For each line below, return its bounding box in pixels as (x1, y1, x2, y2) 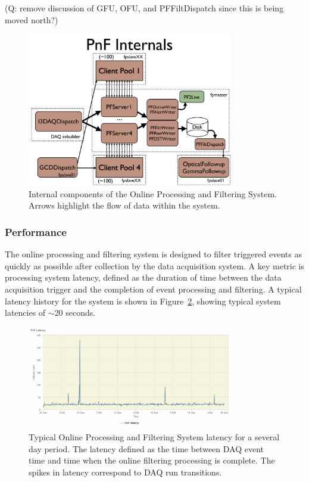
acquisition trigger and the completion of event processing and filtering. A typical (5, 283, 302, 296)
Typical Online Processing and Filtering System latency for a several (29, 430, 280, 443)
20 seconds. (54, 306, 96, 319)
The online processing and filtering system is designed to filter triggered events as (5, 248, 302, 260)
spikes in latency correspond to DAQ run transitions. (29, 465, 222, 478)
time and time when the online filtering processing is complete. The (29, 454, 275, 467)
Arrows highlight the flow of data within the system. (29, 199, 220, 212)
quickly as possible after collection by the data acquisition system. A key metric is (5, 259, 305, 272)
